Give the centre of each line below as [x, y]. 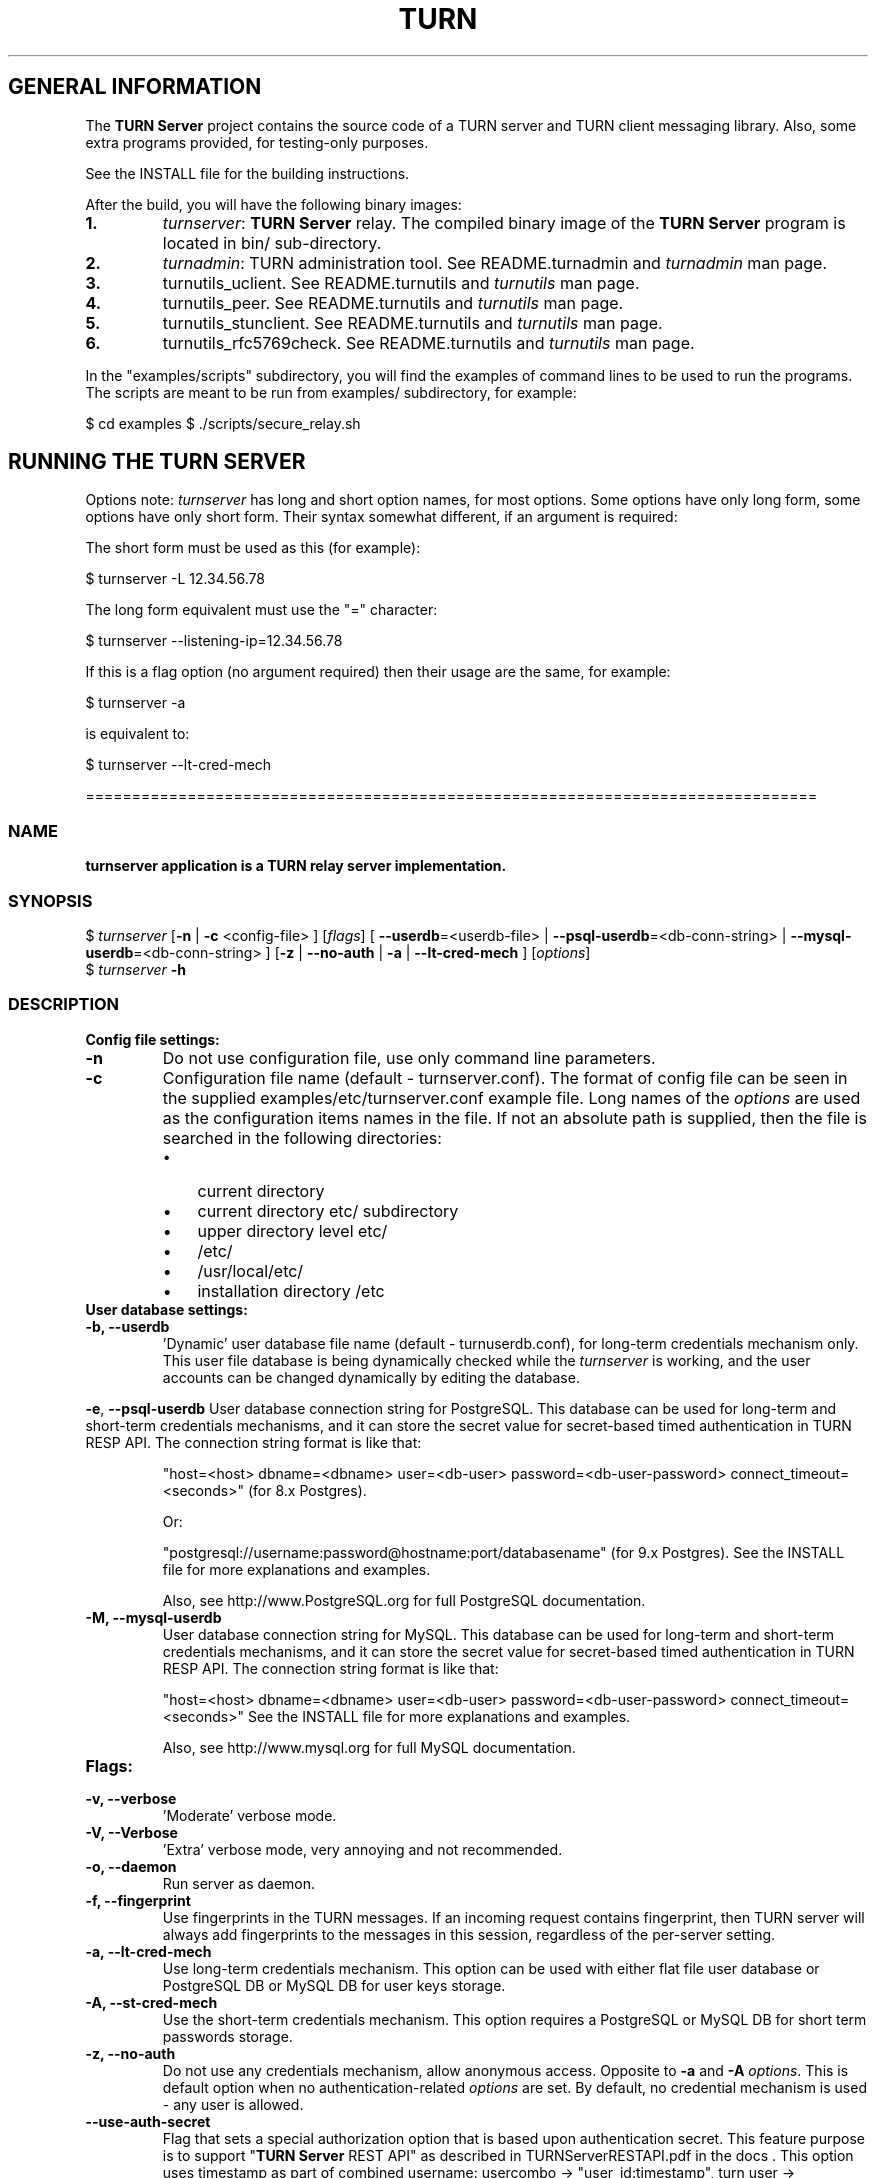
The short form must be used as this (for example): [253, 548]
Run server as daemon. [239, 1883]
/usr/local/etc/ [250, 1270]
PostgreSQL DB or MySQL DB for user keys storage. [334, 1985]
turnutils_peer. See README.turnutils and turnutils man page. [393, 302]
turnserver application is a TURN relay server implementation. [296, 866]
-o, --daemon [131, 1866]
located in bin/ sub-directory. [272, 242]
